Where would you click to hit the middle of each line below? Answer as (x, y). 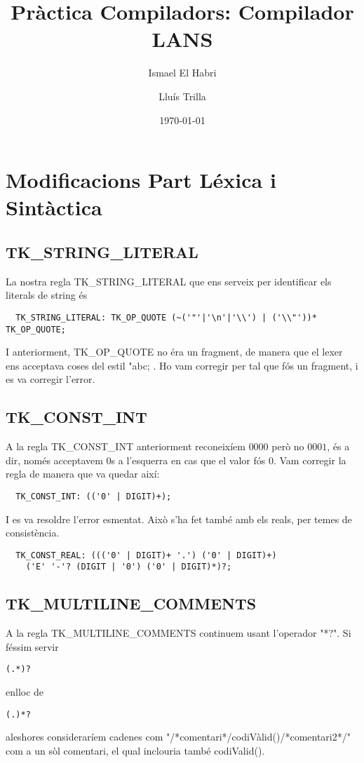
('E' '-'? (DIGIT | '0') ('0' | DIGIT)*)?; (129, 567)
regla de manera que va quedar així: (83, 474)
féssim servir (32, 646)
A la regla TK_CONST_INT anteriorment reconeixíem (126, 446)
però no (288, 446)
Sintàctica (54, 207)
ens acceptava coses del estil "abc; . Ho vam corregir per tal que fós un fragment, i (182, 365)
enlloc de (25, 692)
